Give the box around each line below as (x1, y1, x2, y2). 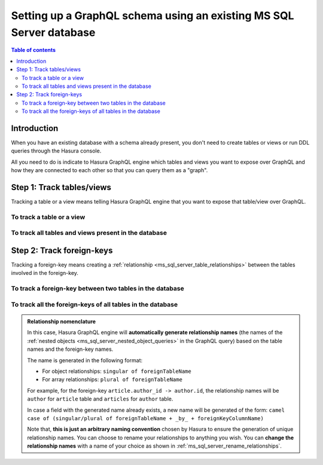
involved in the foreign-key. (11, 270, 79, 277)
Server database (11, 26, 96, 39)
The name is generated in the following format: (27, 356, 143, 364)
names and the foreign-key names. (27, 345, 114, 353)
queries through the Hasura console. (11, 147, 102, 155)
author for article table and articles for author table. (27, 395, 173, 403)
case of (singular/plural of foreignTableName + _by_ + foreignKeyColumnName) (27, 415, 264, 421)
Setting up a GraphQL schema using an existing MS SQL (11, 9, 294, 22)
